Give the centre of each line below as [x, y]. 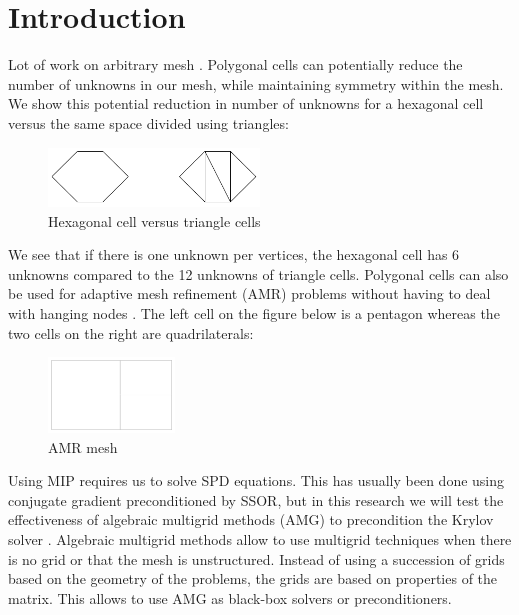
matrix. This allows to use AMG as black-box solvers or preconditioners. [230, 597]
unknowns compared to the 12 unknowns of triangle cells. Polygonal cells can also [258, 273]
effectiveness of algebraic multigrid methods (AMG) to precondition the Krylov [251, 519]
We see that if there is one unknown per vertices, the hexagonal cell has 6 [234, 254]
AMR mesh [83, 446]
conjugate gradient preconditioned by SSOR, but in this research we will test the [256, 499]
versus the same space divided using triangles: [148, 122]
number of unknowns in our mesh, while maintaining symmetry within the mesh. [256, 83]
